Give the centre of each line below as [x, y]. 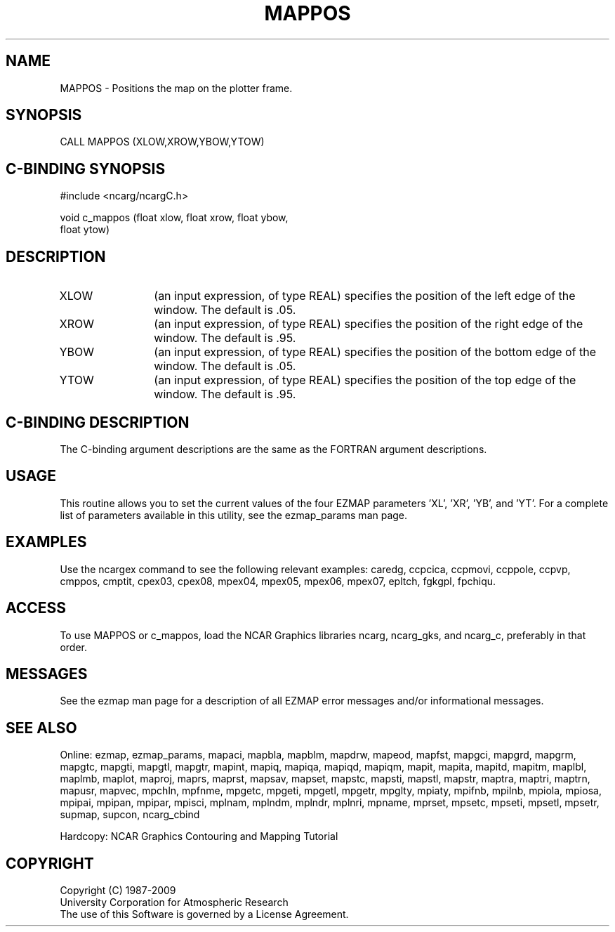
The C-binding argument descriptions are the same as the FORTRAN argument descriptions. [273, 449]
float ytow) [85, 230]
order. [73, 647]
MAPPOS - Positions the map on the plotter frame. [176, 88]
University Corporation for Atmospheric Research [174, 903]
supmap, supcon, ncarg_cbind [130, 815]
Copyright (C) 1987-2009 [118, 891]
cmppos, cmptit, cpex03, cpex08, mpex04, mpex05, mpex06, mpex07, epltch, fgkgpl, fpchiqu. [278, 581]
